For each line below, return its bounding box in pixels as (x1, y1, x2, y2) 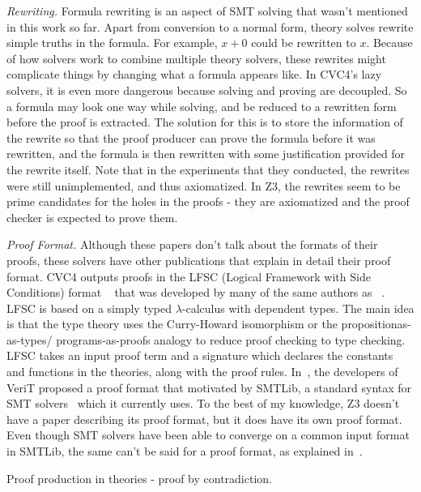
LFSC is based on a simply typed (6, 299, 172, 316)
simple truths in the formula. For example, (6, 34, 218, 51)
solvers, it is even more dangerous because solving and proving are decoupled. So (6, 81, 407, 98)
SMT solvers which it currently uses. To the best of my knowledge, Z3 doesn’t (6, 395, 400, 412)
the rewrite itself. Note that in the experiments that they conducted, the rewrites (6, 160, 410, 178)
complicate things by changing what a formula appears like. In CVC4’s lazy (6, 66, 382, 83)
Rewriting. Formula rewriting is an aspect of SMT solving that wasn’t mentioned (6, 2, 408, 19)
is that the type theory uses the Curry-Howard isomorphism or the (6, 315, 338, 332)
